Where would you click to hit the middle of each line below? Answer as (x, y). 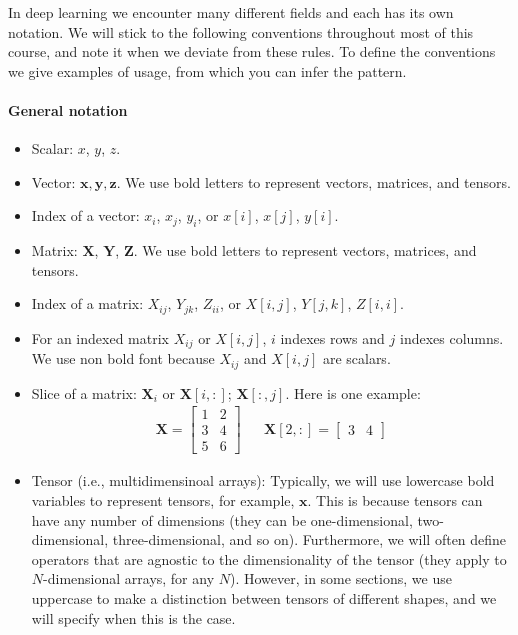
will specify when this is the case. (133, 617)
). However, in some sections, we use (340, 578)
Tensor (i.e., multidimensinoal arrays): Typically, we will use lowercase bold (263, 480)
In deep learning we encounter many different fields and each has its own (231, 12)
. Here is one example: (353, 392)
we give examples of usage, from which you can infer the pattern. (207, 70)
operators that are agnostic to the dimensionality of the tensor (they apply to (269, 558)
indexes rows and (332, 337)
